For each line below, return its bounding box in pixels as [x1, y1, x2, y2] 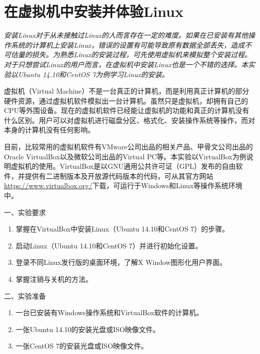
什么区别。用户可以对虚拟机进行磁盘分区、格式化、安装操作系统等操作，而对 [4, 115, 255, 125]
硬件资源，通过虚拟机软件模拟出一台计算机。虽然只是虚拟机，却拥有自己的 [4, 95, 248, 106]
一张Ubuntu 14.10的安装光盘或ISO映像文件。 [15, 324, 160, 334]
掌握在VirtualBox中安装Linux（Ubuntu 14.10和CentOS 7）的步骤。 [15, 224, 229, 234]
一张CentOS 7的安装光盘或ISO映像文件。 [15, 341, 148, 351]
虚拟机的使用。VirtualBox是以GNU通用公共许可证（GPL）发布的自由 [10, 161, 236, 171]
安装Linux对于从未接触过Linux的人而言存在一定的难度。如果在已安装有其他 [4, 30, 248, 40]
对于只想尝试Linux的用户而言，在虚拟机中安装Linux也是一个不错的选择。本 [4, 59, 248, 69]
